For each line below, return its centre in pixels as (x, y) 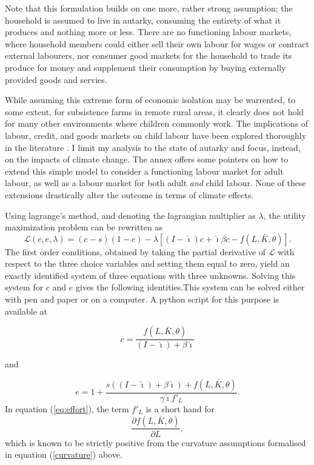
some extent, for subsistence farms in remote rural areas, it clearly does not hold (155, 111)
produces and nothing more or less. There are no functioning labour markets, (148, 32)
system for (24, 287)
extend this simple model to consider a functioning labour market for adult (144, 171)
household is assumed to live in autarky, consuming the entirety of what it (143, 20)
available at (26, 311)
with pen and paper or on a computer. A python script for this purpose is (142, 299)
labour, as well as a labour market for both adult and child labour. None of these (155, 183)
